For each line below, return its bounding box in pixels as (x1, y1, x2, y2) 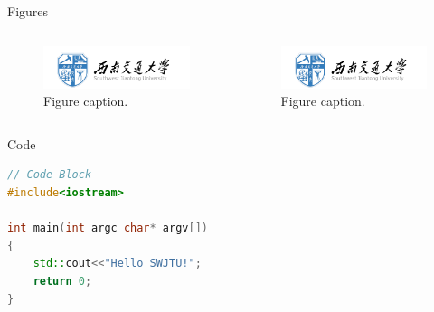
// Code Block (7, 168, 92, 182)
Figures (7, 2, 49, 20)
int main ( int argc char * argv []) (7, 222, 208, 235)
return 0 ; (33, 274, 92, 288)
